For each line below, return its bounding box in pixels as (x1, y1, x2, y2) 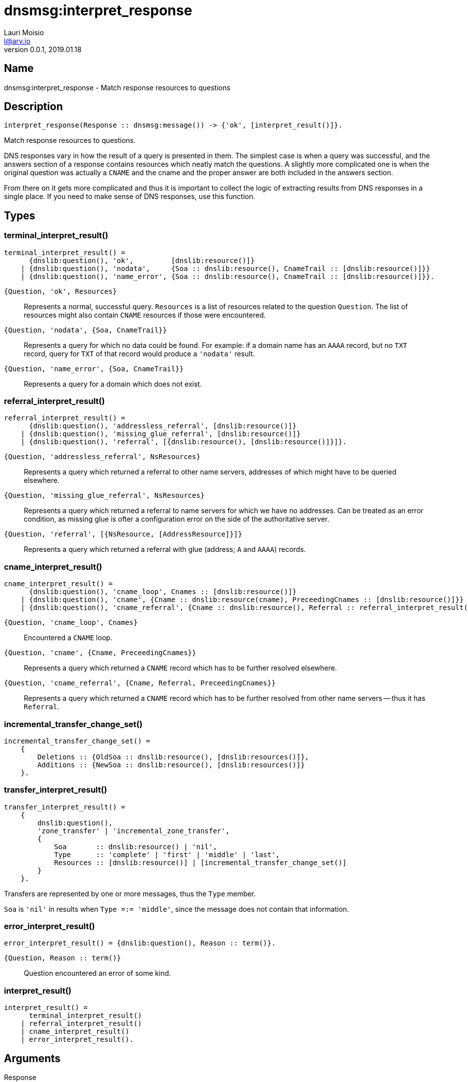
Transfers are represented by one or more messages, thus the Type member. (4, 889, 256, 898)
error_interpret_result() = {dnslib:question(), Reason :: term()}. (4, 939, 276, 947)
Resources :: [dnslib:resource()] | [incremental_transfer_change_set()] (54, 858, 347, 867)
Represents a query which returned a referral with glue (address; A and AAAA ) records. (24, 545, 306, 554)
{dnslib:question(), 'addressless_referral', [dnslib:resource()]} (29, 422, 297, 430)
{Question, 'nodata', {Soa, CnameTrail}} (4, 326, 167, 334)
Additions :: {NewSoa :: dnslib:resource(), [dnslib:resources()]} (37, 760, 305, 769)
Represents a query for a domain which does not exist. (24, 379, 202, 388)
